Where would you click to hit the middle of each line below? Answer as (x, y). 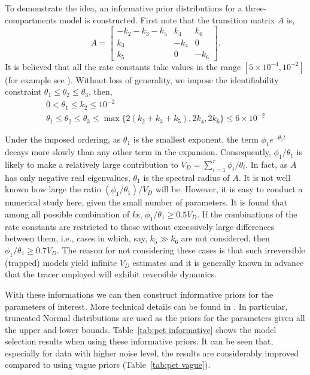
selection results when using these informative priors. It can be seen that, (139, 341)
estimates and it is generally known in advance (218, 262)
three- (256, 8)
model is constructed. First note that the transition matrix (167, 19)
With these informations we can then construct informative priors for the (139, 294)
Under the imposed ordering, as (63, 139)
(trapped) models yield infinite (61, 262)
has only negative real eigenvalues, (68, 177)
